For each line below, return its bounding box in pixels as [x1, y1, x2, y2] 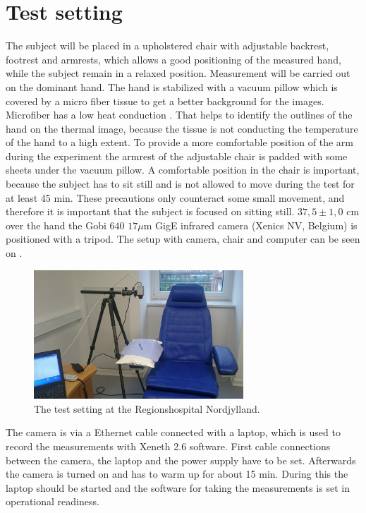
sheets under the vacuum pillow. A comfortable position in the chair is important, [6, 162, 360, 177]
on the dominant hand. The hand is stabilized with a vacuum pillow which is [6, 79, 338, 94]
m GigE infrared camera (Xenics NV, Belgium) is [143, 217, 358, 232]
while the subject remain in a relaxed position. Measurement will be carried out [6, 66, 350, 80]
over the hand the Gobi [6, 217, 106, 232]
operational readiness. [6, 494, 99, 509]
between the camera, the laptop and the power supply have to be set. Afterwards [6, 452, 356, 467]
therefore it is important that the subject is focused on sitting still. [6, 204, 295, 219]
